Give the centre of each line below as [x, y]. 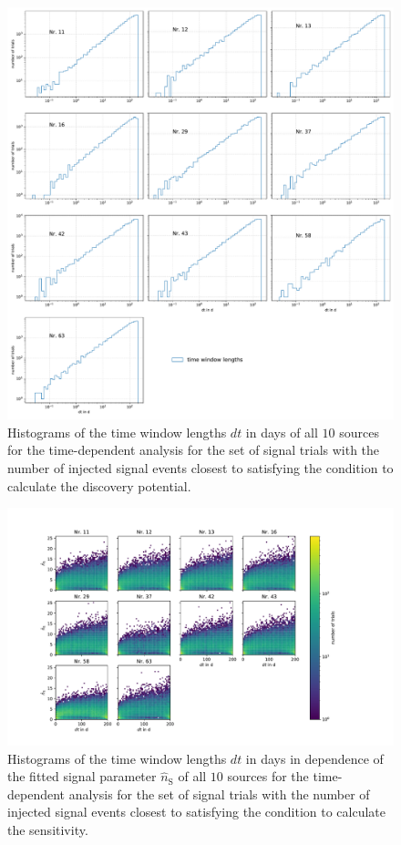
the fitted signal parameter [82, 776]
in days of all [282, 432]
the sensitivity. [48, 830]
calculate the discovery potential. [99, 485]
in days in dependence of [314, 758]
